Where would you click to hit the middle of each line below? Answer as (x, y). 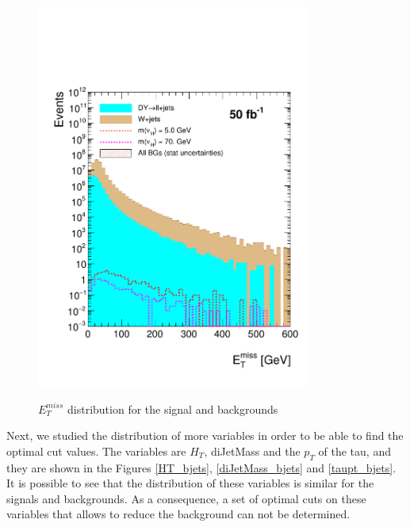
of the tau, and (354, 451)
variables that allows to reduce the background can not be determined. (178, 514)
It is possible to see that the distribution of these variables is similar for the (190, 483)
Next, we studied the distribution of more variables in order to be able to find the (205, 435)
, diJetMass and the (252, 451)
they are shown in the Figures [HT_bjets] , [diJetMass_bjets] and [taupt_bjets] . (201, 467)
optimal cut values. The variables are (96, 451)
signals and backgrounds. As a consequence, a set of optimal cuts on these (186, 498)
